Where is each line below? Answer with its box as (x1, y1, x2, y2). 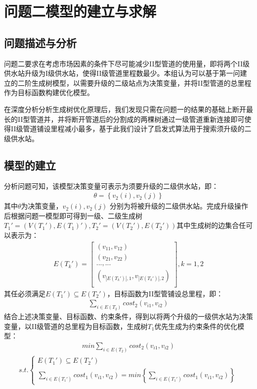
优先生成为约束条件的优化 (154, 321, 238, 331)
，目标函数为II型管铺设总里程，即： (107, 288, 223, 298)
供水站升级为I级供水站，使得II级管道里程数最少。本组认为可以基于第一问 (4, 68, 240, 78)
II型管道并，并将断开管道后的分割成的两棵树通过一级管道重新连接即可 (17, 113, 245, 124)
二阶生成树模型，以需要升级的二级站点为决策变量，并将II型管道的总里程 (17, 77, 252, 88)
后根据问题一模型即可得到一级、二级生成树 (4, 210, 142, 221)
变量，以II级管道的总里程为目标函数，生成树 (4, 321, 148, 331)
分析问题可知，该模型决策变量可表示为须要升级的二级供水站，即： (4, 180, 218, 191)
